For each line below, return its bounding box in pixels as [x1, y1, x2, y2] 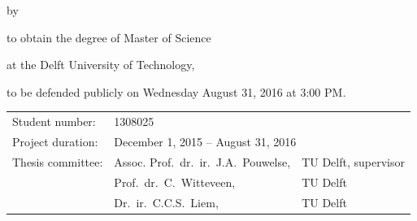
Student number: [12, 113, 96, 130]
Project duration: [12, 132, 98, 149]
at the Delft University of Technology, [7, 56, 195, 73]
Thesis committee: [12, 153, 103, 170]
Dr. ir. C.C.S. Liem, [114, 193, 219, 210]
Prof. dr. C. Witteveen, [114, 173, 236, 190]
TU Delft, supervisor [302, 153, 405, 170]
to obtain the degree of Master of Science [7, 28, 211, 45]
